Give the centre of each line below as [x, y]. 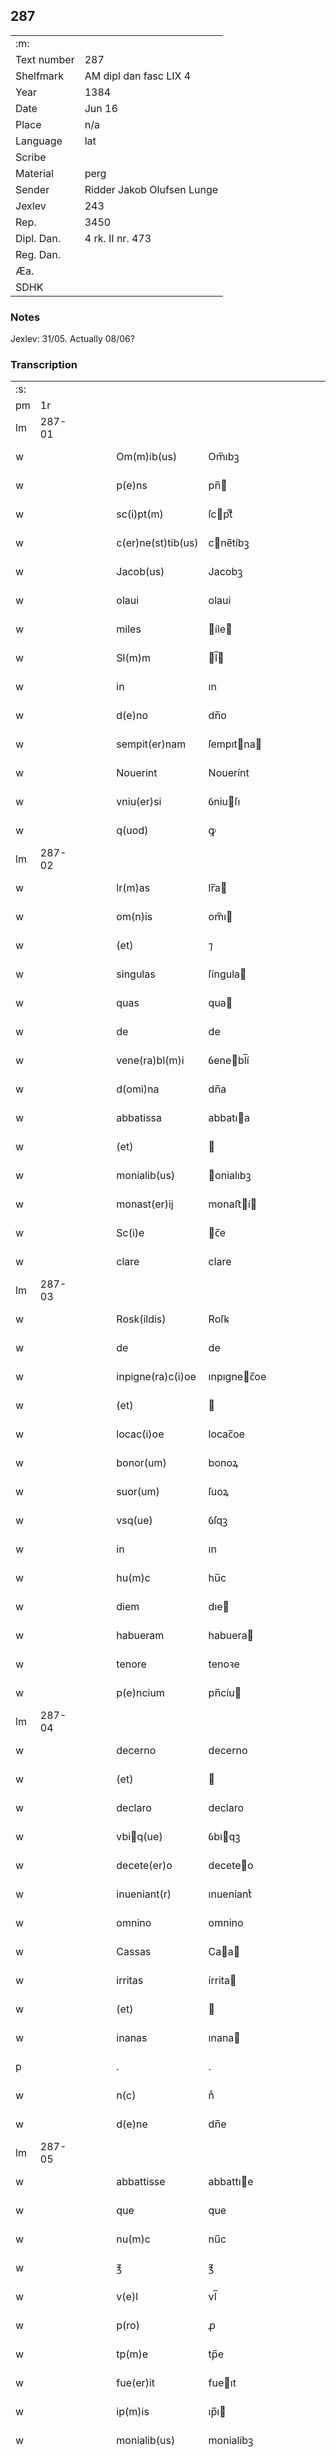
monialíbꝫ [231, 2441]
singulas [136, 974]
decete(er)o [144, 1866]
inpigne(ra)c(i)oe [156, 1377]
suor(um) [138, 1492]
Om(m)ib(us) [147, 457]
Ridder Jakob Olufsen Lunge [151, 189]
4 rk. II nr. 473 [118, 238]
